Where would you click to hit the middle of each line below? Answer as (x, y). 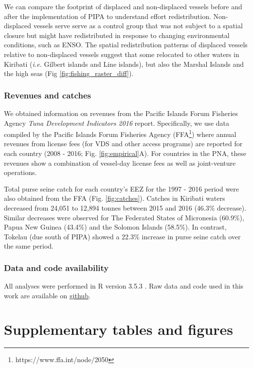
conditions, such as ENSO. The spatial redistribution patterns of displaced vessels (126, 45)
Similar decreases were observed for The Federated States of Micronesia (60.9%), (124, 217)
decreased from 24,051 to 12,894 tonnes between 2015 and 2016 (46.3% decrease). (125, 207)
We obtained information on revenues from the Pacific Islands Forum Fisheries (121, 113)
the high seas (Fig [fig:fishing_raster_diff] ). (69, 73)
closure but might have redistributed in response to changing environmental (117, 35)
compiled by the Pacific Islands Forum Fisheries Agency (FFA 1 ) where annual (120, 133)
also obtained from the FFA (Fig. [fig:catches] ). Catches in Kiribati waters (115, 198)
